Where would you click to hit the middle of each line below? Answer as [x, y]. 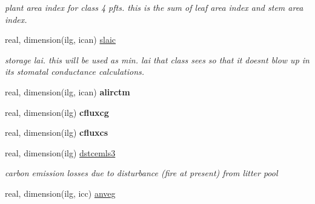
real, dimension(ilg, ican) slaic [60, 40]
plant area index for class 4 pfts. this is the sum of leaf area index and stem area [154, 7]
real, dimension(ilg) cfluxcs [57, 132]
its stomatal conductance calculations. [75, 72]
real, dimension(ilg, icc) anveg [60, 193]
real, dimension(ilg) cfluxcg [57, 112]
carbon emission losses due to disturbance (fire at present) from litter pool [141, 173]
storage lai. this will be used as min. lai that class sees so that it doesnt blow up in [157, 59]
